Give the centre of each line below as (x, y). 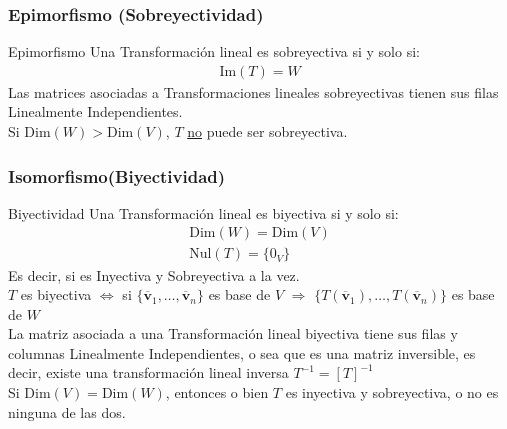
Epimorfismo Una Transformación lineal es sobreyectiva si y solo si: (214, 51)
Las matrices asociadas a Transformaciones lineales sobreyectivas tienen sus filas (253, 91)
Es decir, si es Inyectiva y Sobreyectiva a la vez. (154, 274)
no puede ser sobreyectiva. (267, 131)
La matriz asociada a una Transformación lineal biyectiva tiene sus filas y (233, 333)
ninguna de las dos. (67, 411)
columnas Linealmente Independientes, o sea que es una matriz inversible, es (242, 352)
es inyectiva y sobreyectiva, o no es (392, 392)
